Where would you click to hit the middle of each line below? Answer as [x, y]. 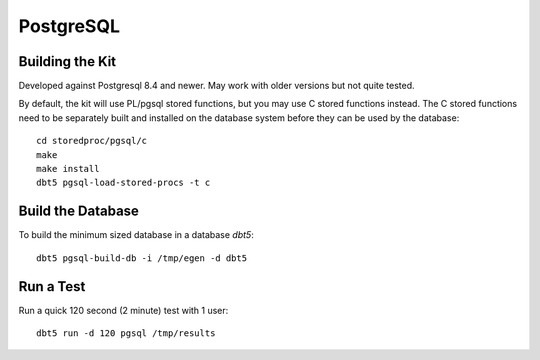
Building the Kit [67, 61]
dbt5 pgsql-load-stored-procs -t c [123, 183]
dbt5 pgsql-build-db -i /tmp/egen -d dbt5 [142, 258]
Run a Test [52, 286]
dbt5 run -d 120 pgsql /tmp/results [126, 333]
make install [68, 169]
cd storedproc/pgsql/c [92, 141]
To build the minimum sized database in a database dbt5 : [136, 235]
